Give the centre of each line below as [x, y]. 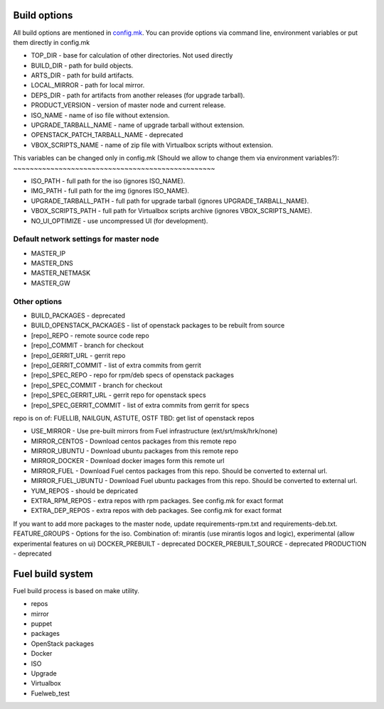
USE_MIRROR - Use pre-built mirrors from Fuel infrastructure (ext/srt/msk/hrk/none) [154, 431]
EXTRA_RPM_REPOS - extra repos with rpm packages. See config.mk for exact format [157, 501]
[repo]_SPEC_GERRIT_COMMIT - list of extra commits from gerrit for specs [140, 405]
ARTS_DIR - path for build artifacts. [82, 75]
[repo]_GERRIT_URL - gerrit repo [78, 355]
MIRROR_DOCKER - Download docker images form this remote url [128, 461]
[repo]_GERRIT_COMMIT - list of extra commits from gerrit [116, 365]
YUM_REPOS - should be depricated [84, 491]
